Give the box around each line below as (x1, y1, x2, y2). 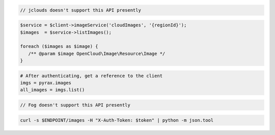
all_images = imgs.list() (20, 87, 85, 93)
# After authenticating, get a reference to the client (20, 73, 163, 79)
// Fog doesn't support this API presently (20, 102, 131, 108)
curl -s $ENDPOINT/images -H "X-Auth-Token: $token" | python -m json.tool (20, 117, 214, 123)
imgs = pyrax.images (20, 80, 71, 86)
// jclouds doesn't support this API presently (20, 7, 141, 13)
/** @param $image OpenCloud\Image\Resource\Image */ (28, 51, 166, 56)
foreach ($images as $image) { (20, 44, 99, 49)
